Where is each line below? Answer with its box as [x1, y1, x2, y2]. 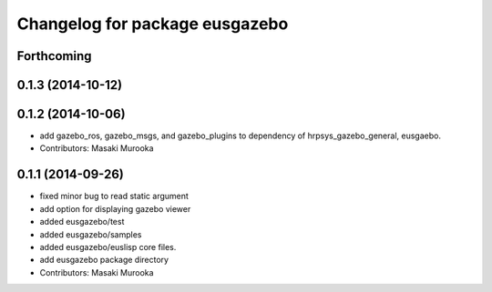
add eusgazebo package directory [39, 255, 169, 266]
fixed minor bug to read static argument [39, 191, 189, 202]
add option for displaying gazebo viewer [39, 203, 191, 214]
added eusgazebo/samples [39, 228, 142, 240]
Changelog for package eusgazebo [16, 14, 289, 34]
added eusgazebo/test [39, 216, 125, 227]
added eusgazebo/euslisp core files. [39, 241, 177, 252]
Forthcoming [16, 48, 92, 64]
